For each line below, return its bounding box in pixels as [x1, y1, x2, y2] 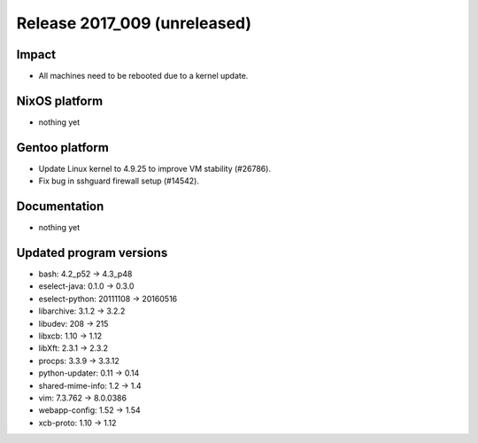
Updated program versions [16, 245, 168, 260]
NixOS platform [16, 93, 104, 108]
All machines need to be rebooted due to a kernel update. [38, 71, 249, 82]
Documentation [16, 199, 104, 214]
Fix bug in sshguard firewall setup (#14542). [38, 175, 199, 186]
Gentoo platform [16, 140, 110, 155]
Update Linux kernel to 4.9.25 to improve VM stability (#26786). [38, 163, 272, 174]
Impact [16, 47, 57, 62]
